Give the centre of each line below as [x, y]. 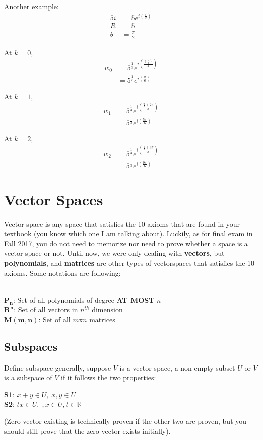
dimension [107, 309]
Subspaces [31, 346]
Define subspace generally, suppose [58, 367]
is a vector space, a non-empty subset [177, 367]
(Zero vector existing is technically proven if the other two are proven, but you [125, 421]
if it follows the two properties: [108, 377]
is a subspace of [28, 377]
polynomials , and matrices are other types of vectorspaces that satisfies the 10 [129, 263]
